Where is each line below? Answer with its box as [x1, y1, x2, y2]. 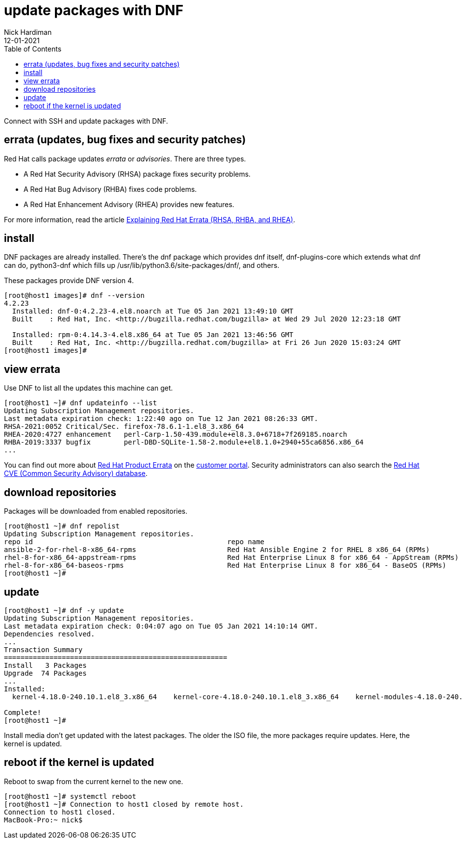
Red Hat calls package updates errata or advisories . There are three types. [4, 154, 246, 163]
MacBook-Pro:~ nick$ [4, 816, 83, 824]
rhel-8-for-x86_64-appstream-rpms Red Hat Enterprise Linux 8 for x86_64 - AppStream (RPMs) [4, 553, 459, 562]
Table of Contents [4, 44, 62, 53]
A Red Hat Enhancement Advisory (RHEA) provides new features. [24, 200, 234, 209]
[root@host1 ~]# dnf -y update [4, 606, 124, 614]
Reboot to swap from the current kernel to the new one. [4, 777, 183, 786]
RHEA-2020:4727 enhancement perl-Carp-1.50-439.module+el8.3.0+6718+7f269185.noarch [4, 430, 347, 439]
